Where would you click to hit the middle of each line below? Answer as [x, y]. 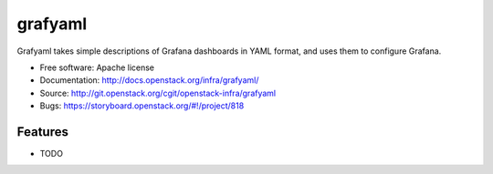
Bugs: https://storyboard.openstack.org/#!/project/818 [142, 106]
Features [42, 132]
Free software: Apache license [97, 67]
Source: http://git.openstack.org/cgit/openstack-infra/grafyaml [158, 93]
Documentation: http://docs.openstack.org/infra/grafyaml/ [149, 80]
